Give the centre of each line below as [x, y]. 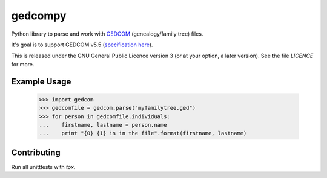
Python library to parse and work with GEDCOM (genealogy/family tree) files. [107, 34]
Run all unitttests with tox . [43, 167]
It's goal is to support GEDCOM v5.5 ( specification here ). [82, 45]
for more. [23, 64]
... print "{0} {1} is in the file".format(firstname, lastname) [143, 133]
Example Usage [41, 81]
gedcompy [39, 16]
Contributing [36, 152]
